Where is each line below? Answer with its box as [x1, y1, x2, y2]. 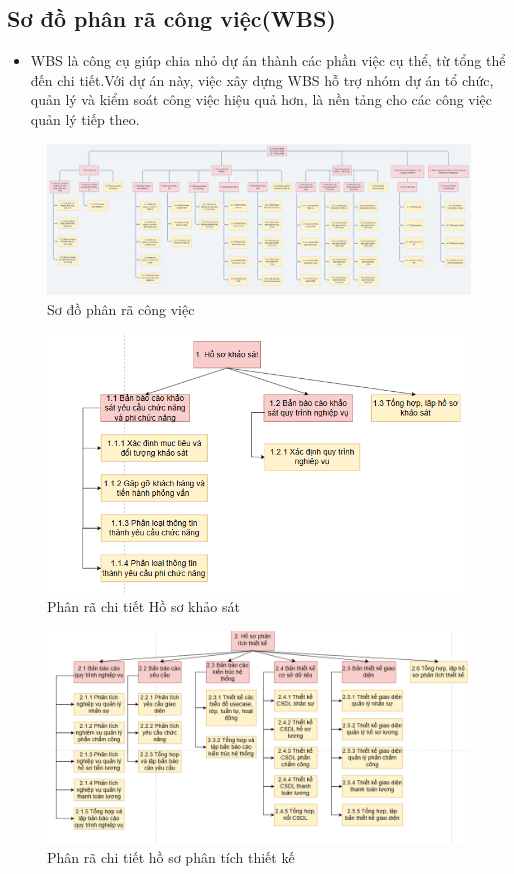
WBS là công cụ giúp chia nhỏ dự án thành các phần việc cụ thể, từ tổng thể [30, 50, 506, 71]
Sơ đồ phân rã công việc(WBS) [7, 3, 336, 34]
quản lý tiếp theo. [30, 108, 140, 129]
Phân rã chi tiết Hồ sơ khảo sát [47, 596, 240, 617]
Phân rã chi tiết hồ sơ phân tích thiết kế [47, 847, 295, 868]
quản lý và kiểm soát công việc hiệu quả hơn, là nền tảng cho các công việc [30, 89, 493, 110]
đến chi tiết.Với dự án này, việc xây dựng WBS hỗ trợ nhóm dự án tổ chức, [30, 69, 494, 90]
